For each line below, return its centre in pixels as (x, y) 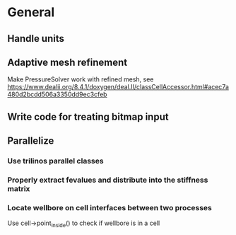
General (31, 12)
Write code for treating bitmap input (88, 116)
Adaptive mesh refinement (67, 62)
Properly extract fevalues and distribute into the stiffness (108, 180)
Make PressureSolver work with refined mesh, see (81, 79)
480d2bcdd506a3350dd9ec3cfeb (57, 94)
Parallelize (31, 141)
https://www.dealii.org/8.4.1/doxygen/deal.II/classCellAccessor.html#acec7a (118, 87)
